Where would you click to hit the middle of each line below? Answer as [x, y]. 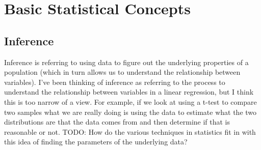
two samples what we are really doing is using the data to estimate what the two [130, 112]
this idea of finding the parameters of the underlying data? [96, 142]
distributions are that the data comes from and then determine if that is [117, 122]
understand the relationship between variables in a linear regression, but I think [129, 92]
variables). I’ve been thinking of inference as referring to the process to [115, 82]
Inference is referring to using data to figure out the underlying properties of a [126, 62]
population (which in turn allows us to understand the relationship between [122, 72]
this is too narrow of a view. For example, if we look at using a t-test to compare [130, 101]
